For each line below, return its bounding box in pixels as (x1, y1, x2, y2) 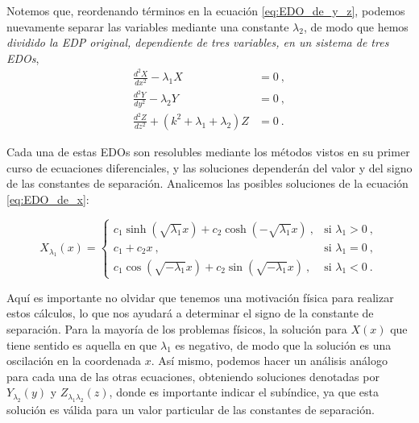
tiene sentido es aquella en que (6, 336, 157, 353)
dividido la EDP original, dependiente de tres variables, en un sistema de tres (6, 34, 389, 51)
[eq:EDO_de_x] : (6, 190, 89, 207)
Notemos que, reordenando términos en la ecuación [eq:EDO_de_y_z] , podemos (6, 2, 405, 19)
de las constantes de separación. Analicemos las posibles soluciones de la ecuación (6, 175, 409, 192)
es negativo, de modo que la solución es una (175, 336, 392, 353)
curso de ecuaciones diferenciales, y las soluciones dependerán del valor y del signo (6, 159, 413, 176)
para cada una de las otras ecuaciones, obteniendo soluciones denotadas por (6, 367, 380, 384)
